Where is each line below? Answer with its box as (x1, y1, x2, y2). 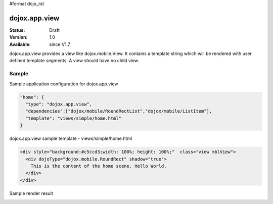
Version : (9, 34, 28, 40)
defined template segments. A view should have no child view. (9, 58, 139, 64)
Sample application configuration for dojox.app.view (9, 81, 118, 87)
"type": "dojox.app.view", (25, 101, 93, 107)
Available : (9, 41, 31, 47)
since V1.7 (49, 41, 71, 47)
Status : (9, 27, 25, 33)
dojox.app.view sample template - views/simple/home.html (9, 135, 132, 141)
